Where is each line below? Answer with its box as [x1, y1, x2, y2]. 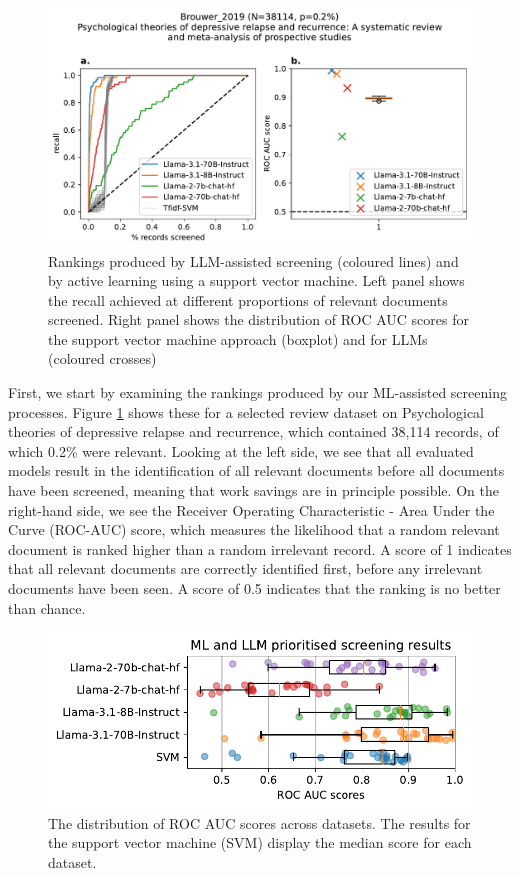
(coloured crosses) [48, 348, 157, 369]
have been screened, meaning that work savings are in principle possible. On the [8, 480, 499, 501]
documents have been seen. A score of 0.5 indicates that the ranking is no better [8, 578, 501, 598]
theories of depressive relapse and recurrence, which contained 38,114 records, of [8, 421, 499, 442]
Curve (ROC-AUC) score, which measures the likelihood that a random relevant [8, 519, 500, 540]
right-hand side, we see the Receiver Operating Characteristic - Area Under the [8, 499, 495, 520]
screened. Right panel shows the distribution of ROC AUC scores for [48, 309, 469, 330]
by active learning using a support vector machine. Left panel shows [48, 270, 465, 291]
